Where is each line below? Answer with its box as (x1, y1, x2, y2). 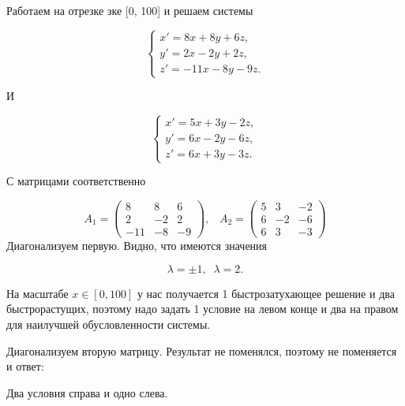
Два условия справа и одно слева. (6, 384, 168, 400)
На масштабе (6, 285, 69, 301)
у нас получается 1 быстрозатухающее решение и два (137, 285, 395, 301)
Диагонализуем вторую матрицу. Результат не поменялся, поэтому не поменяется (6, 342, 397, 359)
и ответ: (6, 358, 44, 374)
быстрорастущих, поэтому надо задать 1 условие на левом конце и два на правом (6, 300, 399, 317)
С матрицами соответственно (6, 173, 146, 189)
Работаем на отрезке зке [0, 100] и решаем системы (6, 2, 253, 18)
